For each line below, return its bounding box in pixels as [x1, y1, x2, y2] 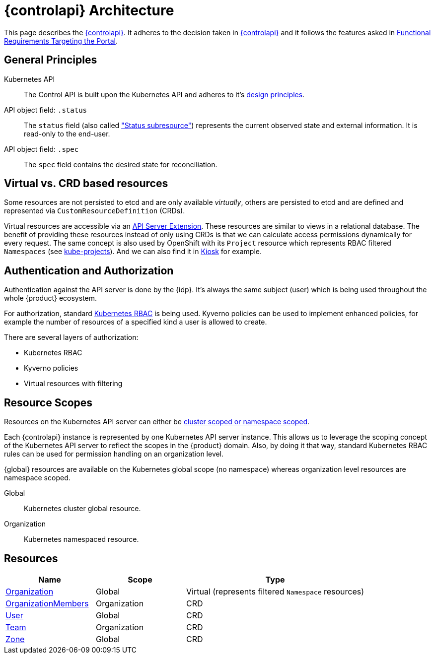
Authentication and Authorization [4, 264, 174, 277]
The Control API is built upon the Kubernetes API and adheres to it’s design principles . [24, 90, 305, 99]
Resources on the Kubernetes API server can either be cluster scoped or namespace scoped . [4, 417, 310, 426]
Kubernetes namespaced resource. [24, 535, 139, 544]
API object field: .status [4, 105, 87, 114]
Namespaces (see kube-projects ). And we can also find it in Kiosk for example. [4, 247, 262, 256]
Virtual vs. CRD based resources [4, 177, 168, 190]
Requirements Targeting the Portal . [4, 36, 118, 45]
